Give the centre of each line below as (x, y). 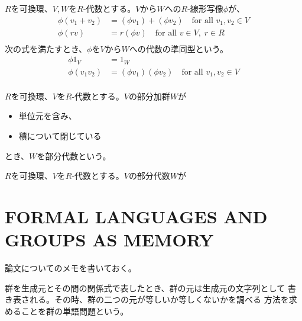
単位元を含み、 (48, 116)
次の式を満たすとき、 (46, 48)
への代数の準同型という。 (178, 48)
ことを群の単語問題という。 (75, 311)
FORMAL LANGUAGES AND (136, 216)
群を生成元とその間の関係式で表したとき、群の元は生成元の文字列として (145, 288)
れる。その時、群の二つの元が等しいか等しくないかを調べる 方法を (159, 299)
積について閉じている (60, 136)
